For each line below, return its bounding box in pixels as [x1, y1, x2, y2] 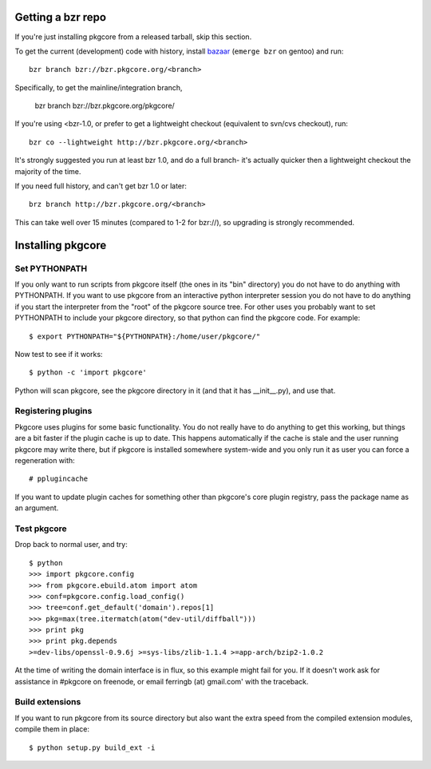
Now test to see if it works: [14, 349, 103, 359]
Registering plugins [14, 406, 93, 417]
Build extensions [14, 696, 81, 708]
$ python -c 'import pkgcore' [29, 368, 148, 377]
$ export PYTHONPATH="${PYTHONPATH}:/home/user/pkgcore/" [29, 331, 261, 341]
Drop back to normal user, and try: [14, 540, 128, 549]
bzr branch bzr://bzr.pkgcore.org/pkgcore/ [34, 101, 175, 111]
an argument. [14, 503, 59, 513]
